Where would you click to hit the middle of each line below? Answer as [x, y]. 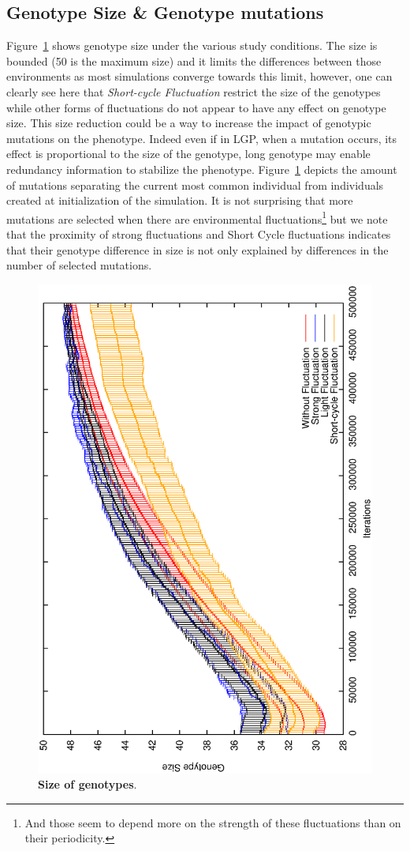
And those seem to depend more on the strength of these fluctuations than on [213, 822]
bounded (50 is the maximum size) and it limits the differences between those [194, 60]
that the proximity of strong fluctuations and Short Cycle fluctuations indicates [199, 233]
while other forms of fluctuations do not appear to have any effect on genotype [196, 107]
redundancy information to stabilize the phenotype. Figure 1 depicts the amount [202, 169]
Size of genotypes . [88, 784]
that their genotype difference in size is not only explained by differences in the [198, 249]
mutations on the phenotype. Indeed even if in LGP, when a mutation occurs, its [202, 138]
